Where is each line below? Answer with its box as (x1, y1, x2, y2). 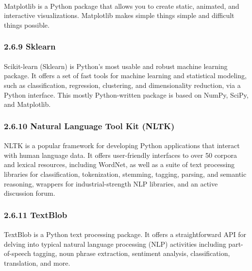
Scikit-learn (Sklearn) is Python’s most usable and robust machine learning (4, 61, 228, 71)
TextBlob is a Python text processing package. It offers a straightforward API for (4, 229, 246, 239)
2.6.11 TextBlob (4, 208, 67, 220)
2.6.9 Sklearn (4, 40, 56, 52)
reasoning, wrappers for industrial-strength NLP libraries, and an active (4, 178, 218, 188)
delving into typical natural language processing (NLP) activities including (4, 238, 226, 249)
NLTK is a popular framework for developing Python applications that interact (4, 140, 240, 151)
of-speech (4, 248, 31, 258)
